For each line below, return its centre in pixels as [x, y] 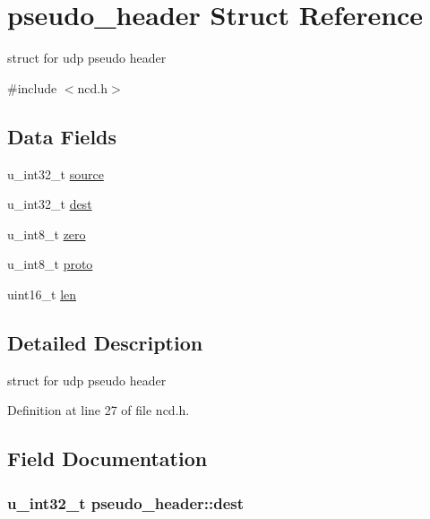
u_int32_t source [56, 173]
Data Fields [62, 136]
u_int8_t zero [47, 234]
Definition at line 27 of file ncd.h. [99, 410]
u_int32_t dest [50, 204]
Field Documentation [107, 458]
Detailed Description [105, 342]
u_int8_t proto [50, 264]
